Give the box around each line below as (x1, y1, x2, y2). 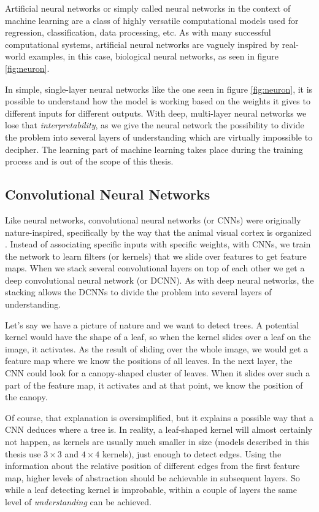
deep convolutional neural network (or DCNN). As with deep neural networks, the (5, 273, 314, 286)
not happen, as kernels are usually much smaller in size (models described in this (5, 435, 309, 448)
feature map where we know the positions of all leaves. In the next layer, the (5, 354, 293, 367)
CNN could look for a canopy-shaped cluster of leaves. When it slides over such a (5, 367, 310, 379)
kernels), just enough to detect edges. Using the (102, 447, 282, 460)
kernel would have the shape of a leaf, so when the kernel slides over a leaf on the (5, 330, 311, 343)
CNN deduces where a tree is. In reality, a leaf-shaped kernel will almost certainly (5, 423, 312, 436)
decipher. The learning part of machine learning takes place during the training (5, 142, 303, 155)
